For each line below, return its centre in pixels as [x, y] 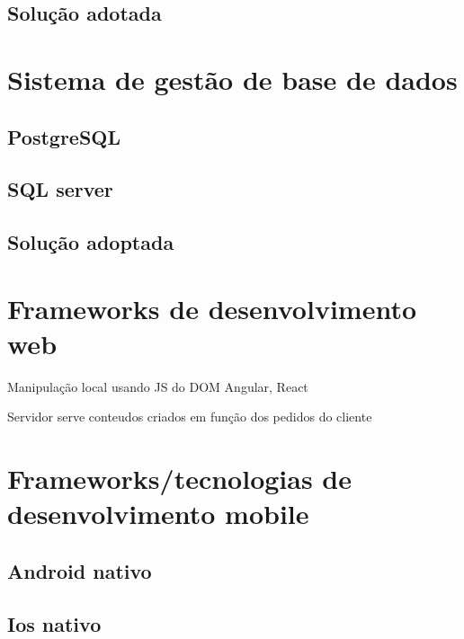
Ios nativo [54, 623]
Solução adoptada [91, 242]
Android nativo [80, 570]
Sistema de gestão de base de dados [232, 79]
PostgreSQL [64, 136]
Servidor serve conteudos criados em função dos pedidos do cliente [190, 417]
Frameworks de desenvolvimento [212, 308]
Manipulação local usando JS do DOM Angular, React [158, 386]
